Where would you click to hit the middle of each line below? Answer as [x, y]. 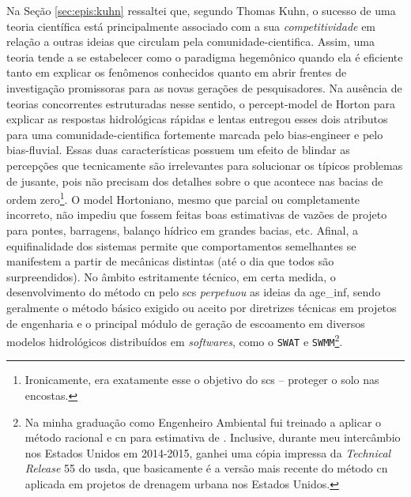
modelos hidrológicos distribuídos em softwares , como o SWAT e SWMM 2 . [175, 340]
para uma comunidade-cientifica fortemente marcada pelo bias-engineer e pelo [195, 134]
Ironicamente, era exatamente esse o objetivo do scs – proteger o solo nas [202, 380]
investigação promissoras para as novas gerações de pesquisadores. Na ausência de [204, 87]
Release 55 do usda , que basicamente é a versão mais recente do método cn [206, 468]
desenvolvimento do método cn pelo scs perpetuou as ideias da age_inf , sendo [194, 292]
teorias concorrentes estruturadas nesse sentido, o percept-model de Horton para [201, 103]
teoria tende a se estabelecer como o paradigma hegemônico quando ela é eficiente [205, 56]
